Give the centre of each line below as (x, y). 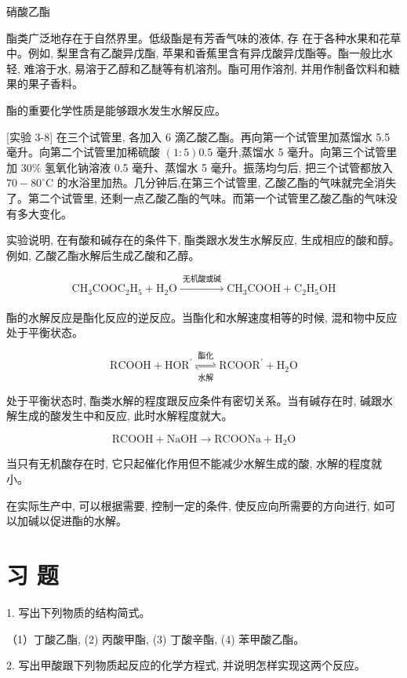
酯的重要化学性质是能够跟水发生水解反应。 (116, 109)
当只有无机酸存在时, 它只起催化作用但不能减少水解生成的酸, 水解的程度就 (194, 463)
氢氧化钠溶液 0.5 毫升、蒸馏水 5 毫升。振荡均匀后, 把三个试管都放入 (219, 167)
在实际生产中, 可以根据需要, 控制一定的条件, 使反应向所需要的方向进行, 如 (196, 505)
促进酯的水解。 (88, 521)
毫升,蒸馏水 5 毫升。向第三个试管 (301, 152)
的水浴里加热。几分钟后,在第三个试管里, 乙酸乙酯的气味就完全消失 (227, 182)
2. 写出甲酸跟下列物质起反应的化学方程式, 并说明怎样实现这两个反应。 (186, 665)
